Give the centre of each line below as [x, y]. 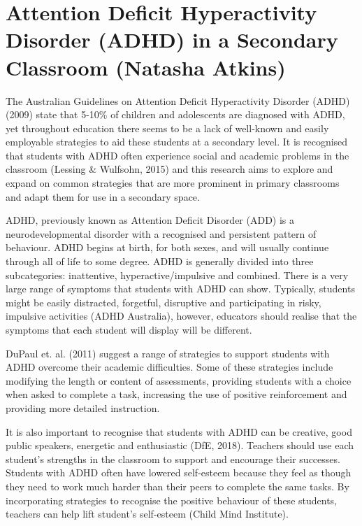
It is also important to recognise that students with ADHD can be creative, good [179, 431]
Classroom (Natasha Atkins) [146, 67]
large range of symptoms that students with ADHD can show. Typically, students [180, 289]
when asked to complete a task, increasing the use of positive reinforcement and [176, 394]
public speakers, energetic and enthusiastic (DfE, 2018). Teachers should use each [180, 445]
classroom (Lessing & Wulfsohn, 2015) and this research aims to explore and [169, 169]
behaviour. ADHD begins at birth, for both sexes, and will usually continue [167, 247]
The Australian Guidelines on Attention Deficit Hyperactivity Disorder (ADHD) [178, 100]
